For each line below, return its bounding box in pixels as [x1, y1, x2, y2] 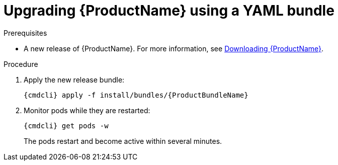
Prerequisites [4, 28, 47, 37]
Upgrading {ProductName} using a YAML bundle [4, 2, 334, 19]
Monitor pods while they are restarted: [24, 106, 150, 115]
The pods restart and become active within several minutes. [24, 136, 222, 145]
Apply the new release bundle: [24, 75, 125, 84]
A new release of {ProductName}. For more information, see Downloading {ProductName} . [24, 44, 324, 53]
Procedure [4, 59, 38, 68]
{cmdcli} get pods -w [24, 121, 109, 130]
